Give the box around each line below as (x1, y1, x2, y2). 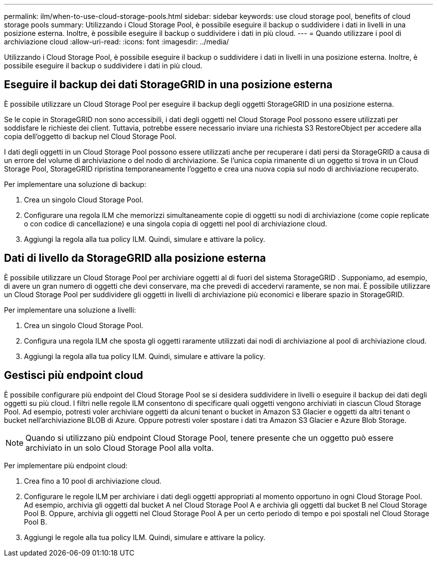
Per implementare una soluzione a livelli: (4, 305, 136, 314)
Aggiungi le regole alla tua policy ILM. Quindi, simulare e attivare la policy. (24, 533, 266, 542)
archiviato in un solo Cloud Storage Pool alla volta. (25, 442, 214, 453)
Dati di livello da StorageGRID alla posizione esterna (4, 252, 266, 265)
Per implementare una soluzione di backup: (4, 180, 147, 188)
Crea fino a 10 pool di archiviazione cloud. (24, 476, 162, 485)
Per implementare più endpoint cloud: (4, 461, 128, 470)
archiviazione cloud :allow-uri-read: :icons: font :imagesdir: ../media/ (4, 37, 229, 46)
